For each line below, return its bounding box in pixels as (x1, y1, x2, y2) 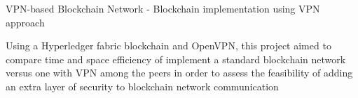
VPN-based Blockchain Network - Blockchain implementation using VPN (6, 1, 320, 15)
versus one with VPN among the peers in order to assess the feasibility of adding (6, 65, 353, 80)
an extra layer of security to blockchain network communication (6, 79, 279, 93)
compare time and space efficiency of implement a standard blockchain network (6, 51, 346, 66)
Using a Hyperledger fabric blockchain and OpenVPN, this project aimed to (6, 38, 331, 53)
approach (6, 15, 45, 29)
